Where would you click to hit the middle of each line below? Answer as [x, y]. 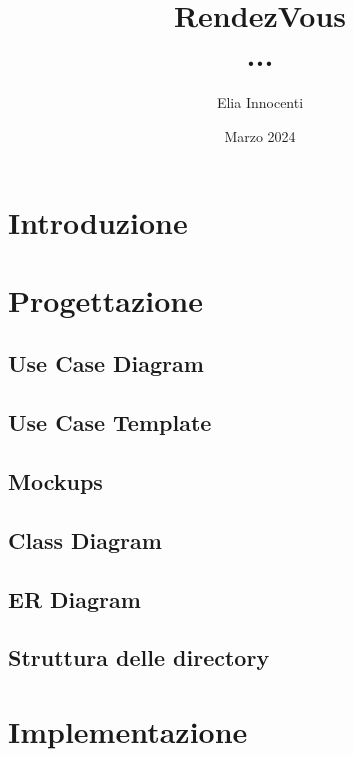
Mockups [55, 481]
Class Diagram [85, 539]
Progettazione [105, 299]
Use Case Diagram [106, 363]
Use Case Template [110, 422]
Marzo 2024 [260, 135]
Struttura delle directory [139, 657]
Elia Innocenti [260, 102]
